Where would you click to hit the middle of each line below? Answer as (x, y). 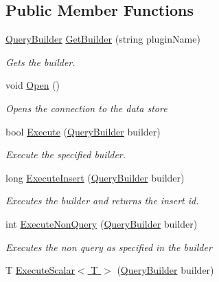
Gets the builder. (41, 62)
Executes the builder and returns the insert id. (102, 200)
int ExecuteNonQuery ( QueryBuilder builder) (102, 223)
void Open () (33, 85)
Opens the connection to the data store (87, 108)
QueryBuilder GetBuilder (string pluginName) (103, 39)
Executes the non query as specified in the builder (109, 247)
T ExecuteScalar (40, 270)
